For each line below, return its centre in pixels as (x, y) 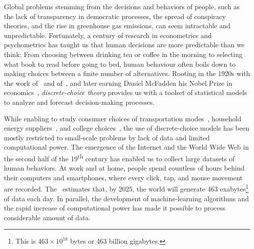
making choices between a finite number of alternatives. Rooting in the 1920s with (127, 73)
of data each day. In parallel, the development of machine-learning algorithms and (127, 198)
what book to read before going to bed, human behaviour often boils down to (120, 64)
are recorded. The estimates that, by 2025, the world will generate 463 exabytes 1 (126, 188)
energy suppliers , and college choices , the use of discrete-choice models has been (127, 128)
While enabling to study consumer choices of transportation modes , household (123, 118)
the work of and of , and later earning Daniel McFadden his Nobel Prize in (118, 83)
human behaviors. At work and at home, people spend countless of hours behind (124, 168)
